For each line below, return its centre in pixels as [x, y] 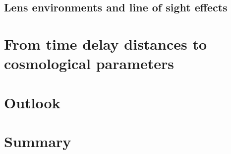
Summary [38, 141]
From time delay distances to [106, 43]
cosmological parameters [89, 63]
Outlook [32, 102]
